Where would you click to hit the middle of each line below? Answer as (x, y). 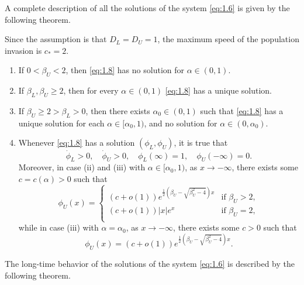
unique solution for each (61, 123)
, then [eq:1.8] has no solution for (125, 70)
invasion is (23, 50)
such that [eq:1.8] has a (242, 110)
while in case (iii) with (58, 227)
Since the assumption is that (56, 39)
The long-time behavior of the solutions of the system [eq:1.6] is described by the (150, 264)
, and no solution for (181, 123)
